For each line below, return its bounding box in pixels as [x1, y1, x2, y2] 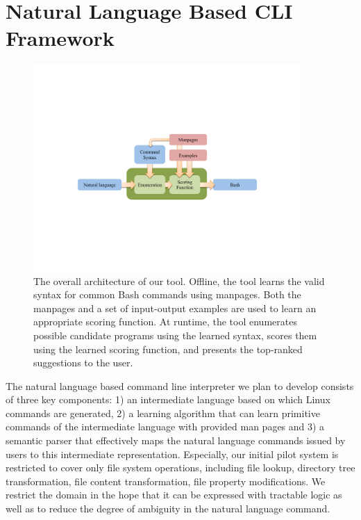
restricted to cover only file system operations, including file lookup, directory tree [6, 460, 355, 475]
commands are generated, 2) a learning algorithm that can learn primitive [6, 405, 320, 420]
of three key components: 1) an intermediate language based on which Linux [6, 392, 330, 407]
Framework [6, 24, 115, 52]
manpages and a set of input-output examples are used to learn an [33, 300, 317, 315]
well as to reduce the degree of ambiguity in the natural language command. [6, 501, 330, 516]
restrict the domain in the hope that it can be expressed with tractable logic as [6, 487, 342, 502]
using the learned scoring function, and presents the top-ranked [33, 341, 303, 356]
